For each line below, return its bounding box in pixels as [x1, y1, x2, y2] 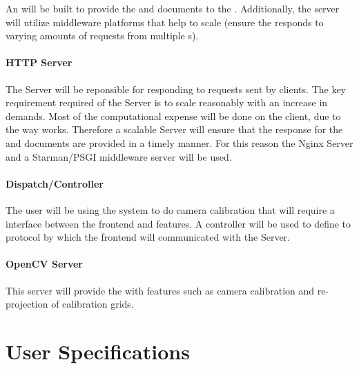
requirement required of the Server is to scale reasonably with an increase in [6, 95, 328, 110]
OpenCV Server [6, 257, 83, 271]
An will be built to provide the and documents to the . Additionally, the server [6, 1, 340, 15]
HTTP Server [6, 55, 72, 70]
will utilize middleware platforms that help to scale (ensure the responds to [6, 14, 324, 29]
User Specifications [6, 337, 190, 365]
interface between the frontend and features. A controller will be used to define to [6, 216, 351, 230]
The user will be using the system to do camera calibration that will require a [6, 202, 335, 217]
